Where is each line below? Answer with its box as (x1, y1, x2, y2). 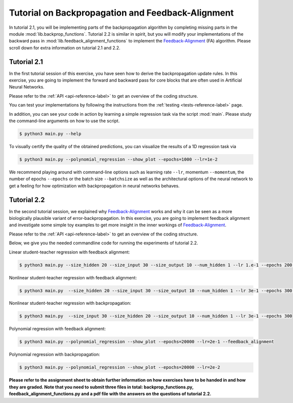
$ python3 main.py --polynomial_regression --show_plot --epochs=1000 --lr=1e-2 (19, 156, 218, 162)
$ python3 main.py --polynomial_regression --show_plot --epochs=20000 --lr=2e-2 (19, 364, 221, 370)
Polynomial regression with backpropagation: (9, 352, 100, 358)
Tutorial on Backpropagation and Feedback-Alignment (9, 7, 234, 18)
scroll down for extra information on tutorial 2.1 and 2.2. (9, 44, 121, 51)
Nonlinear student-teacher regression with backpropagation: (9, 300, 131, 306)
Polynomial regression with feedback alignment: (9, 326, 106, 332)
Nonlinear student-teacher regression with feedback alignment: (9, 275, 137, 280)
